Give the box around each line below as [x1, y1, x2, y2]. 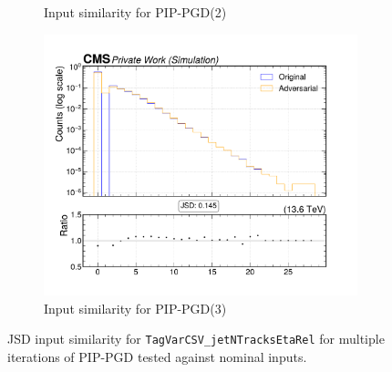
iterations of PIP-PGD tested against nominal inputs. [7, 346, 307, 366]
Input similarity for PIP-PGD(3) [44, 298, 227, 317]
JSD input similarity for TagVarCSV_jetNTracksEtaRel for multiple [7, 329, 385, 348]
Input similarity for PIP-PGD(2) [44, 3, 227, 21]
